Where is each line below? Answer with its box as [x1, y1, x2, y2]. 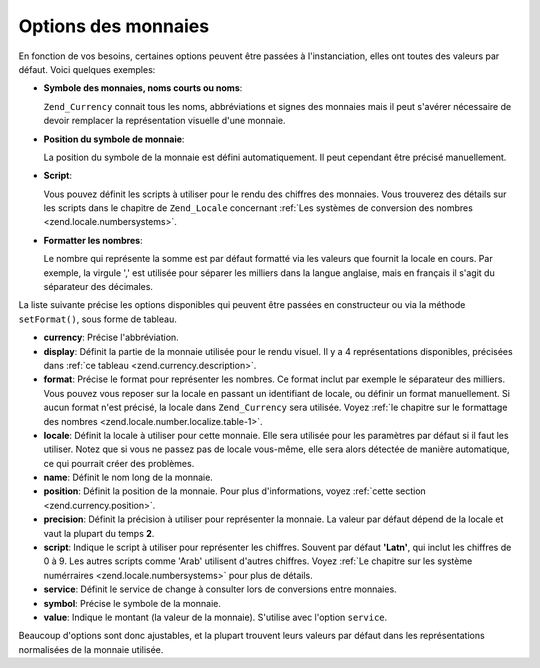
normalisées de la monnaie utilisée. [18, 643, 164, 655]
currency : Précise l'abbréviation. [43, 331, 179, 344]
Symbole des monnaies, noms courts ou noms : [43, 82, 243, 94]
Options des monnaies [18, 15, 210, 37]
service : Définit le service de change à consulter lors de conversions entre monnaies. [43, 583, 397, 595]
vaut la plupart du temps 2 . [43, 527, 155, 539]
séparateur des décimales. [43, 281, 154, 293]
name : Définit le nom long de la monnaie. [43, 471, 214, 484]
